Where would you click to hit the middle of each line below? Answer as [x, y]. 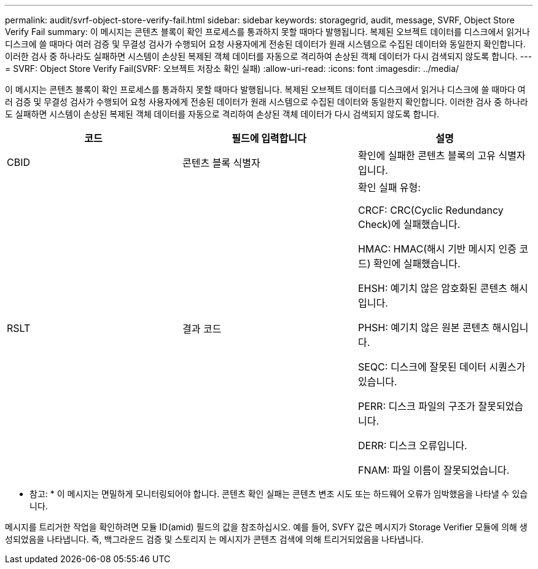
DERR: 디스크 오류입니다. [412, 445]
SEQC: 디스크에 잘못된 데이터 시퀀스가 [442, 367]
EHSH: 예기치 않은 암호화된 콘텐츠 [432, 288]
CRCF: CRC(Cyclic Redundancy [431, 210]
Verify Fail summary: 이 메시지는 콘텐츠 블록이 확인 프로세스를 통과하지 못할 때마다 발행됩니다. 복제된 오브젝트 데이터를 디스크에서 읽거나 [267, 32]
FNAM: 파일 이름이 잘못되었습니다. [434, 470]
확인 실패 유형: [389, 187]
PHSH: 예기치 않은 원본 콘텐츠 [424, 328]
